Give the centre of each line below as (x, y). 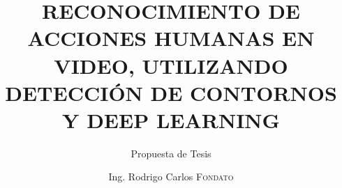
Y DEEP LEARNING (171, 119)
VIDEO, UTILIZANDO (171, 65)
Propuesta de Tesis (171, 153)
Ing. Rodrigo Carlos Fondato (171, 177)
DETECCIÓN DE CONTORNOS (171, 92)
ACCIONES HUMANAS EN (171, 38)
